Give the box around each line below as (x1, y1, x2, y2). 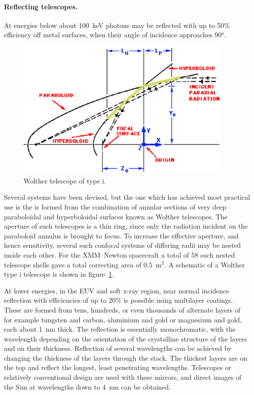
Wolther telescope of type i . (23, 175, 106, 185)
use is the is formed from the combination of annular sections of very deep (4, 201, 227, 211)
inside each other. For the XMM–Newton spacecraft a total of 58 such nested (4, 249, 235, 260)
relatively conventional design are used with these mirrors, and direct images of (4, 372, 242, 382)
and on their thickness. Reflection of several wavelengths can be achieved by (4, 343, 232, 353)
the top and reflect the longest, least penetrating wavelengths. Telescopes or (4, 362, 231, 372)
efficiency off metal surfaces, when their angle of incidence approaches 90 (4, 29, 222, 40)
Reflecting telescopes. (4, 1, 78, 11)
